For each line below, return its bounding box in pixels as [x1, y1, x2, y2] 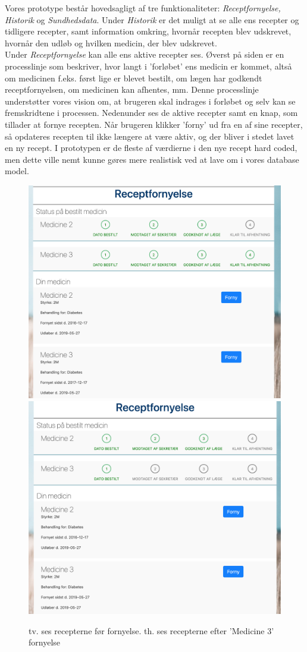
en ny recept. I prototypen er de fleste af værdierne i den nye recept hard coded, [5, 141, 297, 154]
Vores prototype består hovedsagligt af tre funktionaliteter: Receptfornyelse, [5, 2, 281, 14]
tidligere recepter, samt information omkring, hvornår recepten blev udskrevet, [5, 25, 292, 37]
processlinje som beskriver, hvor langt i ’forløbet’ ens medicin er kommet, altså [5, 59, 292, 72]
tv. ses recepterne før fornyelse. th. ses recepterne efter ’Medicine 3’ [29, 624, 274, 637]
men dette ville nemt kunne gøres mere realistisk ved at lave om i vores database [5, 153, 299, 165]
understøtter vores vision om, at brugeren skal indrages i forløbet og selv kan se [5, 95, 296, 107]
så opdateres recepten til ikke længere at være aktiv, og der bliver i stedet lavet [5, 130, 295, 142]
